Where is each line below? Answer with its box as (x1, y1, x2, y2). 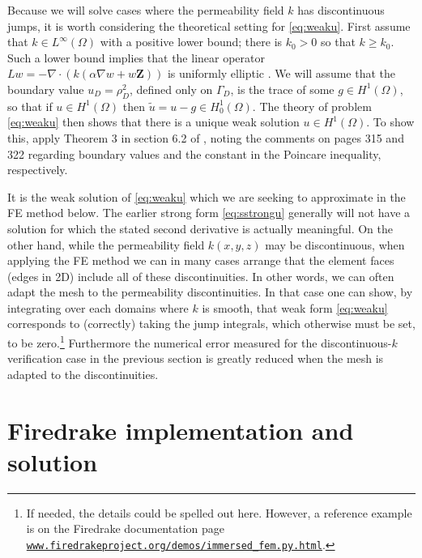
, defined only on (129, 80, 213, 97)
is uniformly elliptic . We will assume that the (167, 65, 395, 82)
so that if (7, 97, 53, 114)
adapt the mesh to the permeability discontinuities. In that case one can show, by (7, 283, 413, 300)
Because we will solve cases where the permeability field (7, 2, 284, 18)
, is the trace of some (230, 80, 335, 97)
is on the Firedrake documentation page (26, 520, 224, 537)
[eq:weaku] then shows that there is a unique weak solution (7, 113, 300, 130)
